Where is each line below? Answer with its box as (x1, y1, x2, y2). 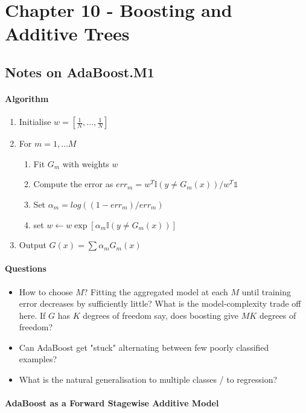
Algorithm (5, 92, 49, 104)
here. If (19, 309, 46, 321)
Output (19, 239, 46, 251)
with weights (62, 157, 109, 170)
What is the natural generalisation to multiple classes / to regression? (19, 373, 278, 386)
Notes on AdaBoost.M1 (5, 62, 155, 81)
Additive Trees (5, 21, 130, 46)
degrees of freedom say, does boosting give (83, 309, 239, 321)
